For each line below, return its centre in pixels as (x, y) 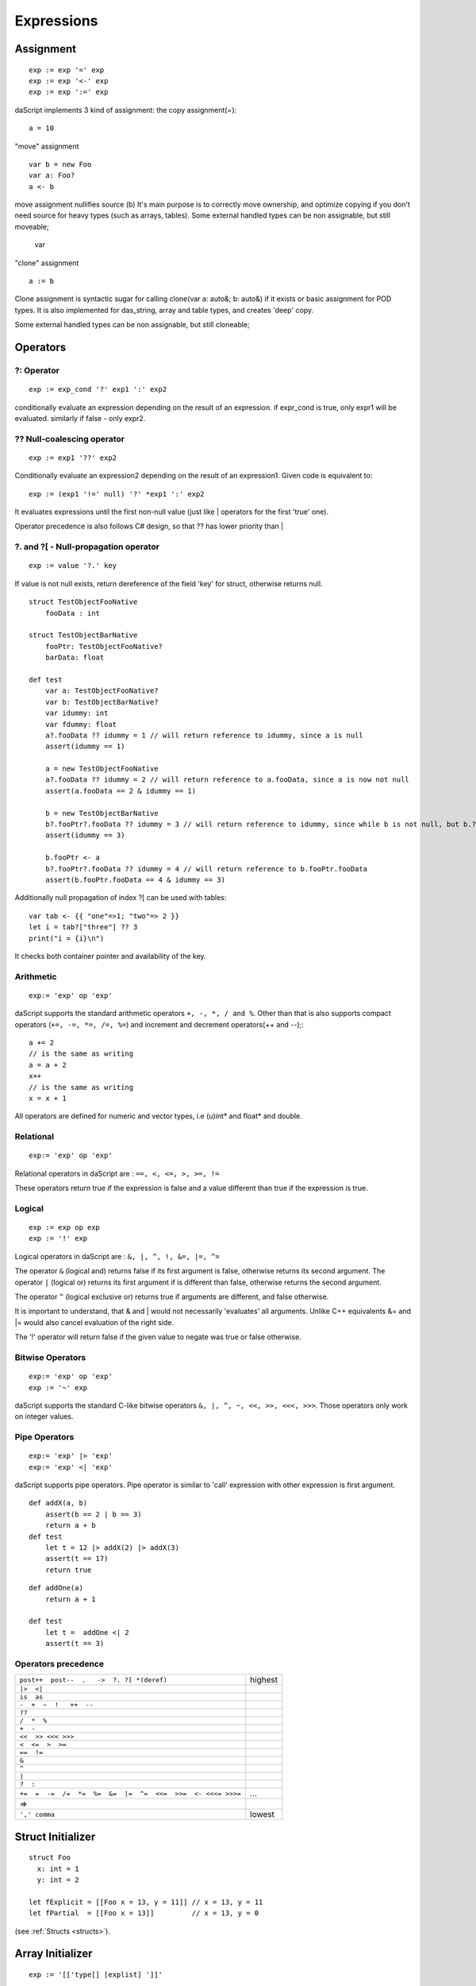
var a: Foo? (52, 176)
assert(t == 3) (75, 1644)
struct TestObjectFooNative (83, 602)
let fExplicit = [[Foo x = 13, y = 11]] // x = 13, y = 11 (146, 1902)
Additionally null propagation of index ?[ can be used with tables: (121, 898)
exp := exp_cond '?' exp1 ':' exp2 (98, 390)
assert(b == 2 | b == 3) (93, 1514)
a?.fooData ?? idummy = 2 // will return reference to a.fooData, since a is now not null (227, 780)
